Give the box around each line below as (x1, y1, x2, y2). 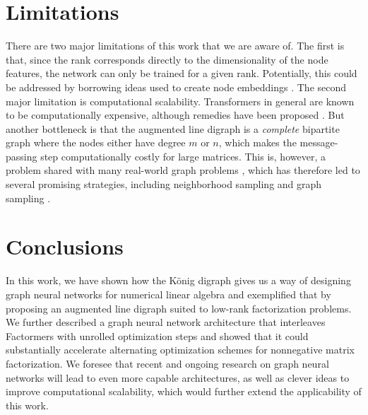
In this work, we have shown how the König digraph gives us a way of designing (6, 273, 351, 288)
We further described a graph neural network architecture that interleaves (6, 315, 326, 329)
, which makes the (218, 135, 297, 150)
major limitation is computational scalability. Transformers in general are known (6, 93, 355, 108)
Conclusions (6, 232, 124, 261)
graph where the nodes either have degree (6, 135, 186, 150)
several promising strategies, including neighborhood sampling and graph (6, 177, 322, 192)
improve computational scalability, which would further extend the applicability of (6, 384, 362, 399)
